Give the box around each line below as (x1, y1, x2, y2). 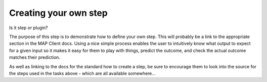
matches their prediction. (9, 54, 60, 60)
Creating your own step (9, 7, 108, 18)
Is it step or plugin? (9, 25, 48, 31)
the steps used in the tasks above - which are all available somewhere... (9, 70, 156, 76)
